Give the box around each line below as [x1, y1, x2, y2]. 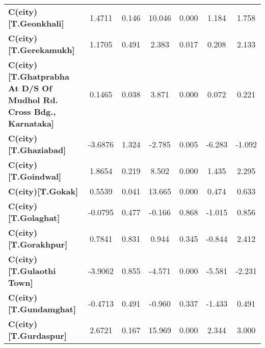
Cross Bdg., [8, 106, 56, 117]
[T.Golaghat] [8, 212, 60, 223]
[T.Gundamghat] [8, 303, 76, 315]
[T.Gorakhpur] [8, 238, 68, 250]
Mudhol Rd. [8, 94, 58, 106]
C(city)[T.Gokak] [8, 185, 78, 197]
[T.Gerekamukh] [8, 44, 75, 56]
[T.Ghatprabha [8, 70, 69, 82]
